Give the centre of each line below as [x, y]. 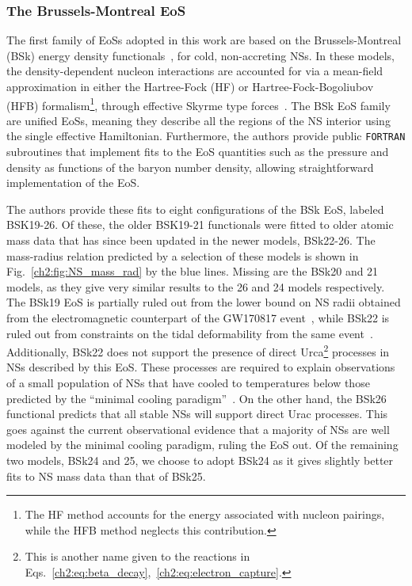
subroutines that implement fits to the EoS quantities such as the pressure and [198, 152]
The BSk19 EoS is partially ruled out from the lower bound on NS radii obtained [204, 302]
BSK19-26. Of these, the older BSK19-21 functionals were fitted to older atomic [200, 225]
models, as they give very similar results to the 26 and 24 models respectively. [196, 286]
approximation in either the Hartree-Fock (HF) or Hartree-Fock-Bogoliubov [190, 86]
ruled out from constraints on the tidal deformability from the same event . [190, 333]
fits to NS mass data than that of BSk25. [106, 476]
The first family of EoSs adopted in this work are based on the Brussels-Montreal [204, 40]
